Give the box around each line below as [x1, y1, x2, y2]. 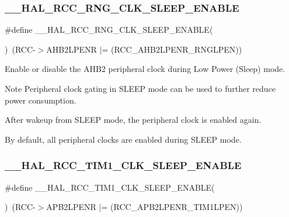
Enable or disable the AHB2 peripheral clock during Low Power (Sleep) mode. [5, 63, 285, 75]
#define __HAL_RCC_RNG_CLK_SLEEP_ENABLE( [5, 23, 213, 36]
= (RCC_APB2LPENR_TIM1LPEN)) [101, 201, 243, 213]
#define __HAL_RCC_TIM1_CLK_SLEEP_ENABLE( [5, 181, 215, 193]
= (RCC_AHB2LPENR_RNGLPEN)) [102, 43, 242, 55]
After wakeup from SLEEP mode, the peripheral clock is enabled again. [5, 113, 262, 126]
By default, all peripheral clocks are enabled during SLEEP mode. [5, 133, 242, 145]
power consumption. [5, 94, 76, 106]
